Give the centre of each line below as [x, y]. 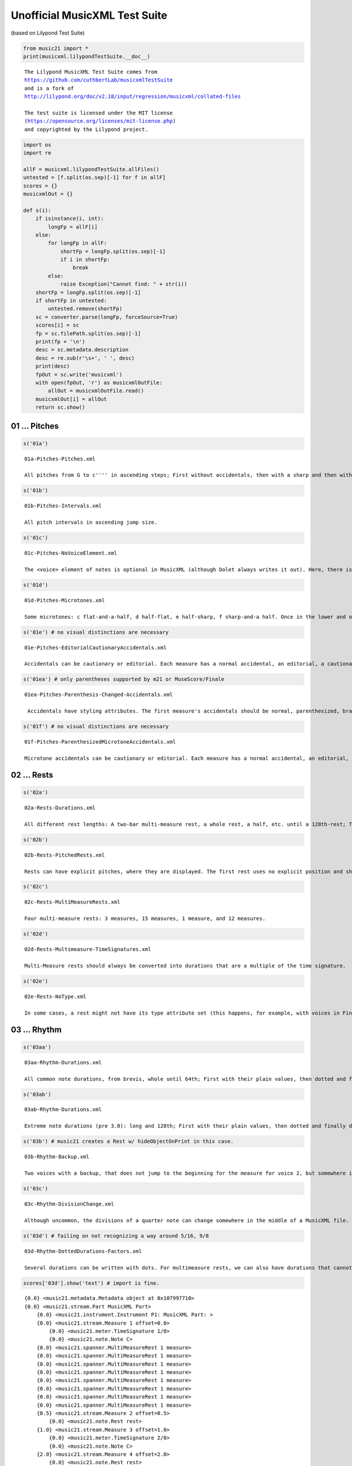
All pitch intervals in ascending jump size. [91, 522]
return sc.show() [60, 407]
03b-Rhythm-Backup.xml [57, 1157]
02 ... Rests [32, 775]
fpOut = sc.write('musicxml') [79, 374]
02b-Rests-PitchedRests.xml [65, 855]
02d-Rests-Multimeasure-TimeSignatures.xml [88, 949]
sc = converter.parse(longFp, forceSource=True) [107, 317]
